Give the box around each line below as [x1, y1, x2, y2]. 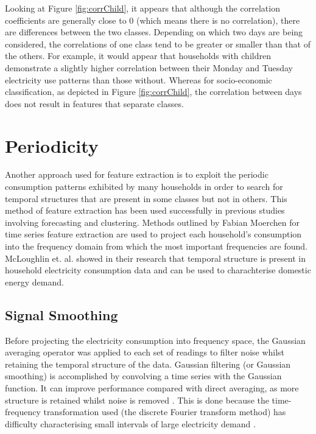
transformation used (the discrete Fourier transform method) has [43, 405, 286, 418]
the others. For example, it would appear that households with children [5, 49, 271, 62]
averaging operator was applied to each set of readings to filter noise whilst [5, 346, 285, 359]
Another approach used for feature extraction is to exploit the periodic [5, 168, 269, 181]
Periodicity [5, 133, 99, 158]
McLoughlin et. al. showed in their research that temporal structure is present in [5, 251, 306, 264]
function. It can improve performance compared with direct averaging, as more [5, 381, 299, 394]
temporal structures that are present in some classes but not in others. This [5, 192, 287, 205]
